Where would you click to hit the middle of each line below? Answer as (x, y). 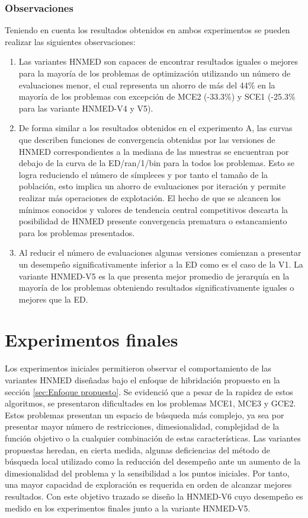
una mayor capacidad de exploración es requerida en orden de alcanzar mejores (148, 484)
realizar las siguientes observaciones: (70, 41)
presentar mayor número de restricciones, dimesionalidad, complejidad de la (142, 426)
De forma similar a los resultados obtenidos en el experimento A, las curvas (155, 128)
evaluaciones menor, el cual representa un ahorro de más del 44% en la (147, 85)
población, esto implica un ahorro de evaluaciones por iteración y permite (152, 186)
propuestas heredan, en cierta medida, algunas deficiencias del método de (138, 449)
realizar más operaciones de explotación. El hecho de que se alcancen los (150, 197)
